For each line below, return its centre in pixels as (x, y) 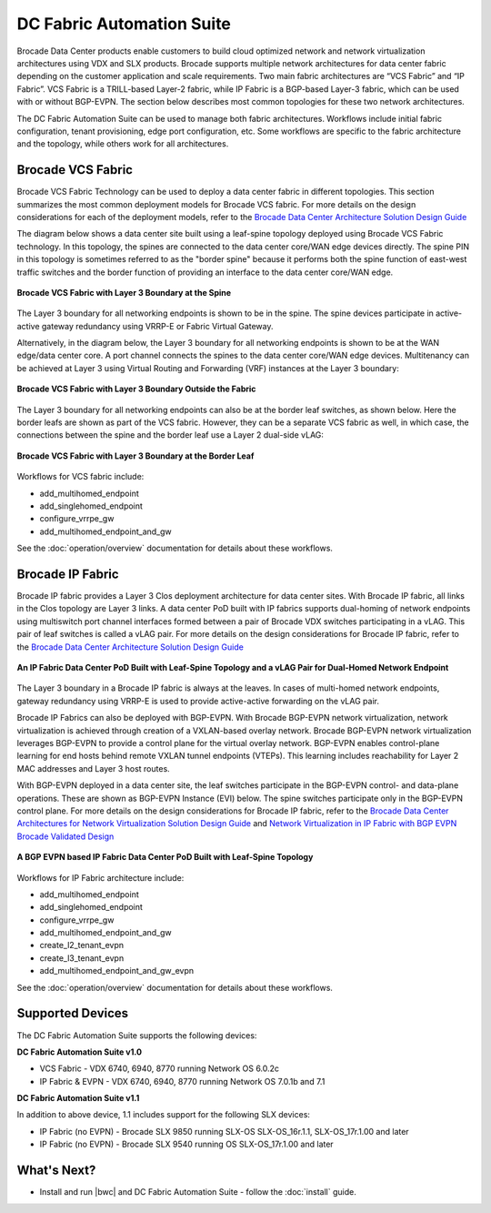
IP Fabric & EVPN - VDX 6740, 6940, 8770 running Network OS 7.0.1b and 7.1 (182, 1081)
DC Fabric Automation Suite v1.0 (80, 1052)
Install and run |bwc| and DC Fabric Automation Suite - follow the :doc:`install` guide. (198, 1192)
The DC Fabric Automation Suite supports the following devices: (137, 1035)
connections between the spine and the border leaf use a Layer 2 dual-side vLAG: (170, 435)
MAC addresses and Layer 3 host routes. (93, 768)
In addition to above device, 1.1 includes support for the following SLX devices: (164, 1115)
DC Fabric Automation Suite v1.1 (78, 1098)
